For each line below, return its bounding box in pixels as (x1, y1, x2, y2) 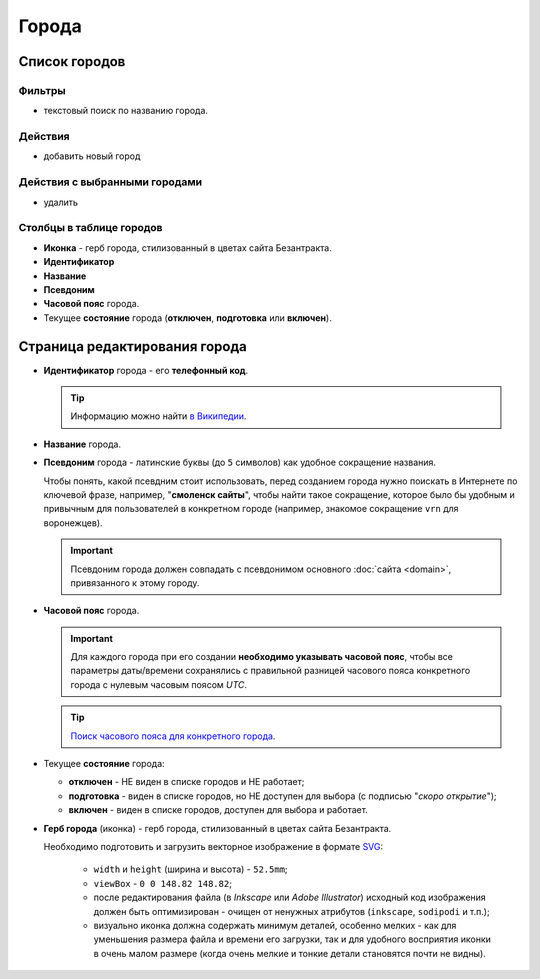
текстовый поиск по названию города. (43, 105, 209, 117)
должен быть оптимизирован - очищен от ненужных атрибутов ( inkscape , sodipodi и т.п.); (93, 905, 490, 917)
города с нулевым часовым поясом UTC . (70, 678, 248, 690)
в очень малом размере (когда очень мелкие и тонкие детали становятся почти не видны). (93, 947, 487, 959)
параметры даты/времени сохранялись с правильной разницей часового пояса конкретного (70, 665, 471, 677)
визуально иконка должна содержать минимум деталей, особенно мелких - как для (93, 919, 457, 931)
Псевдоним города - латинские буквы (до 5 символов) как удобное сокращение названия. (43, 456, 437, 469)
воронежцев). (43, 516, 104, 529)
